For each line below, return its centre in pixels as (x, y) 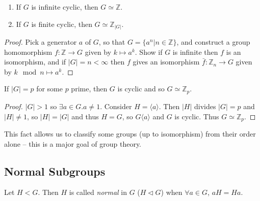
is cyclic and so (141, 89)
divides (205, 106)
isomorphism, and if (35, 62)
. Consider (116, 106)
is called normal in (98, 192)
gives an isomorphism (166, 62)
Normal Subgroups (55, 171)
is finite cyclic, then (62, 24)
